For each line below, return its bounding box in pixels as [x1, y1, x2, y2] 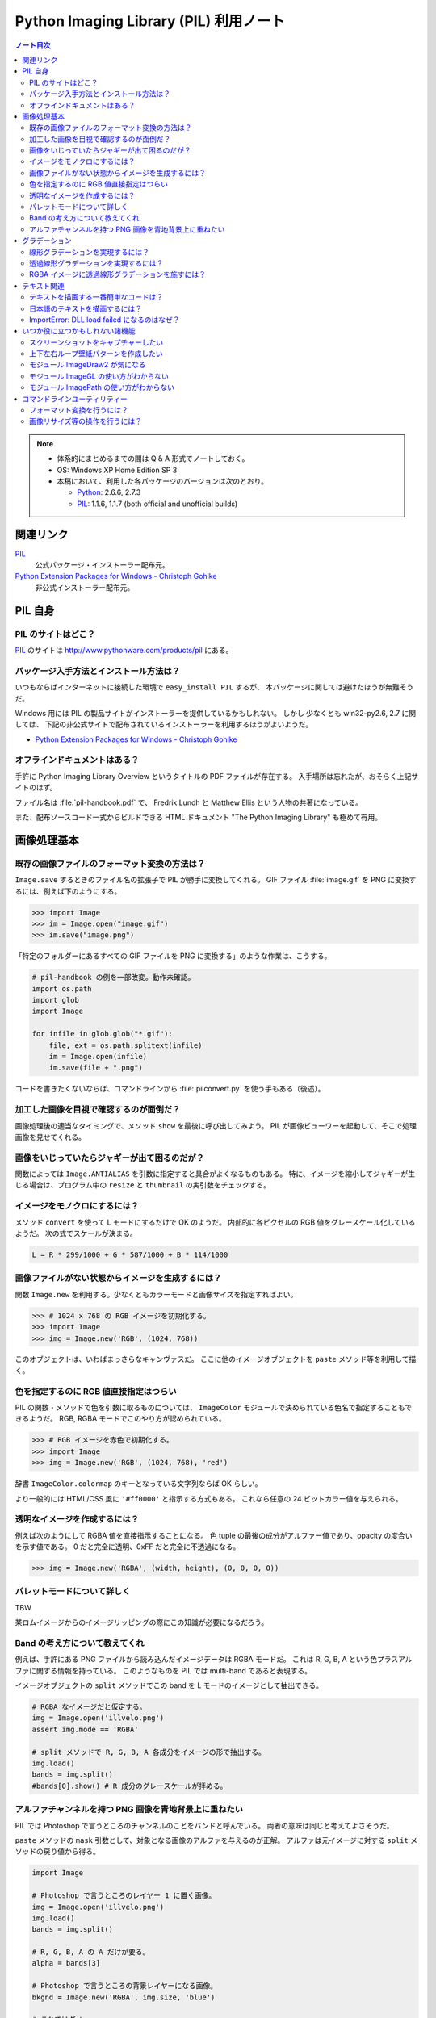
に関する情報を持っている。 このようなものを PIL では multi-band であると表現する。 [28, 1665, 312, 1675]
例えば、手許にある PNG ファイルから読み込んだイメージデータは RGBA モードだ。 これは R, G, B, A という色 [15, 1655, 378, 1664]
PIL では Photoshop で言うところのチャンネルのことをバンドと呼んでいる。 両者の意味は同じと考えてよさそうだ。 [15, 1820, 394, 1830]
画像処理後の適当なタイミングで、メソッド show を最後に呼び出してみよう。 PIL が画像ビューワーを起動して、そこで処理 [15, 1120, 417, 1130]
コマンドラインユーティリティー [22, 394, 128, 404]
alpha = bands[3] [31, 1958, 101, 1968]
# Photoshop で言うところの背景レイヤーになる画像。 [31, 1982, 218, 1991]
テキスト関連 [22, 281, 65, 291]
